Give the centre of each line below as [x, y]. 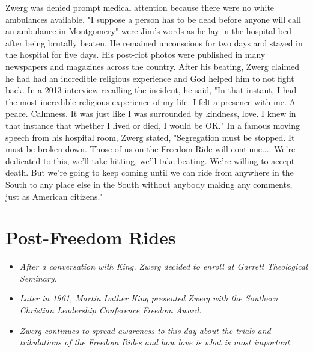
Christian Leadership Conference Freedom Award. [111, 310]
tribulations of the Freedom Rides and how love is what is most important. [156, 342]
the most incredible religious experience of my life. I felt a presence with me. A [150, 101]
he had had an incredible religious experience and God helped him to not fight [150, 78]
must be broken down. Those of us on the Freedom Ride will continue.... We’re [150, 149]
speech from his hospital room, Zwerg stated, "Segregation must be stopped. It [150, 137]
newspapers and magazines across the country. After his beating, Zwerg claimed [153, 66]
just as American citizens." [54, 196]
